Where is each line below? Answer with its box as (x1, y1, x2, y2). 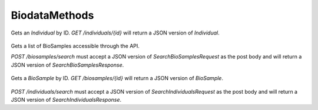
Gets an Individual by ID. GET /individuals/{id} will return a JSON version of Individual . (11, 29, 220, 36)
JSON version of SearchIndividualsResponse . (11, 96, 122, 103)
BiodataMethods (11, 9, 94, 22)
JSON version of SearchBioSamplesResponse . (11, 61, 124, 68)
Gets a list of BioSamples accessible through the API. (11, 42, 140, 49)
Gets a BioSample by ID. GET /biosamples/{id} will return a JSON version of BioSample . (11, 75, 224, 82)
